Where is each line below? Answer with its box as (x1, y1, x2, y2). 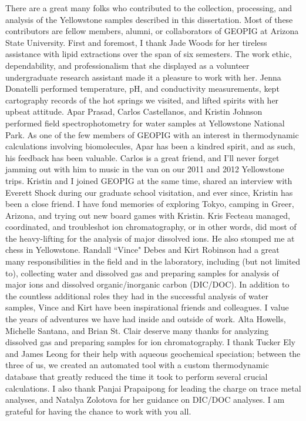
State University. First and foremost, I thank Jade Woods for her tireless (5, 36, 267, 48)
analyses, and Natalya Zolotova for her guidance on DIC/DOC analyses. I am (5, 393, 285, 406)
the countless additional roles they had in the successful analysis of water (5, 289, 268, 302)
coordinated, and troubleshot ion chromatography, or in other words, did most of (5, 220, 297, 233)
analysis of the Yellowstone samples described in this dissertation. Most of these (5, 13, 293, 25)
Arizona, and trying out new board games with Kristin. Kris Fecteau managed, (5, 209, 290, 221)
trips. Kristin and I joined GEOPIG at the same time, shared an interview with (5, 174, 292, 186)
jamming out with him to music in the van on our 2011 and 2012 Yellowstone (5, 163, 284, 175)
